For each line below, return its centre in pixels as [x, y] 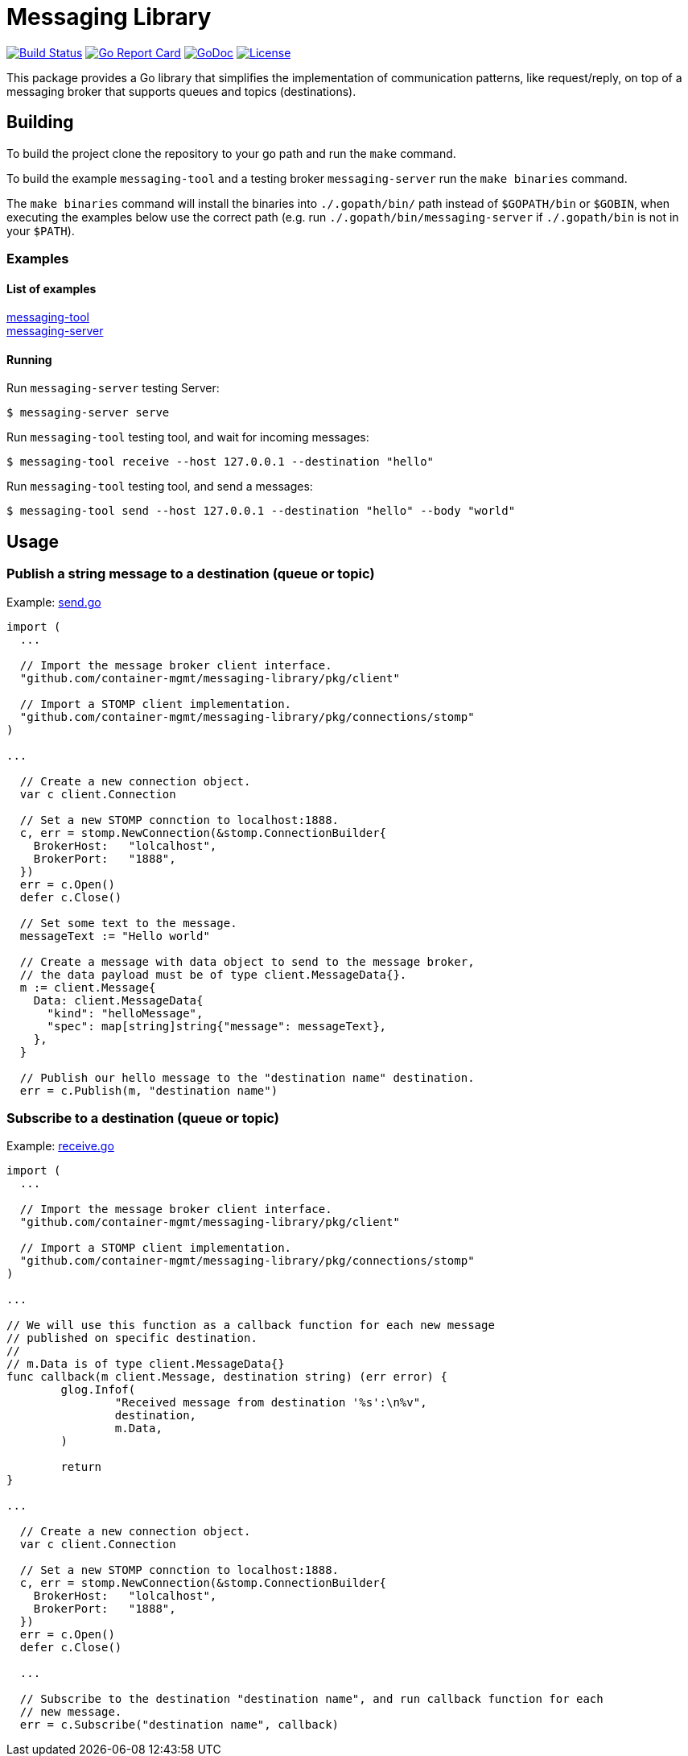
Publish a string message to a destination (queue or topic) [191, 574]
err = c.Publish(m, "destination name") [149, 1090]
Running [29, 359]
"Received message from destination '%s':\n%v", [271, 1403]
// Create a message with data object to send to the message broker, [247, 961]
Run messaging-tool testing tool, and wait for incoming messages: [188, 437]
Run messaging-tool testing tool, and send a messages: [160, 487]
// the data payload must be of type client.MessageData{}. [213, 974]
